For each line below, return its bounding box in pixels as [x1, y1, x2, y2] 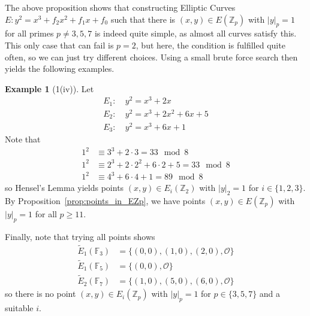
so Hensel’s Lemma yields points [5, 181, 124, 194]
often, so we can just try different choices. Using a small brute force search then [5, 50, 298, 63]
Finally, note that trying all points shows [5, 230, 155, 242]
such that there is [110, 13, 176, 25]
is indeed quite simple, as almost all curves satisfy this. [94, 27, 297, 39]
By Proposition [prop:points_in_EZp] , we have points [5, 195, 206, 207]
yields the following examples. [5, 62, 115, 75]
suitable [5, 301, 34, 314]
